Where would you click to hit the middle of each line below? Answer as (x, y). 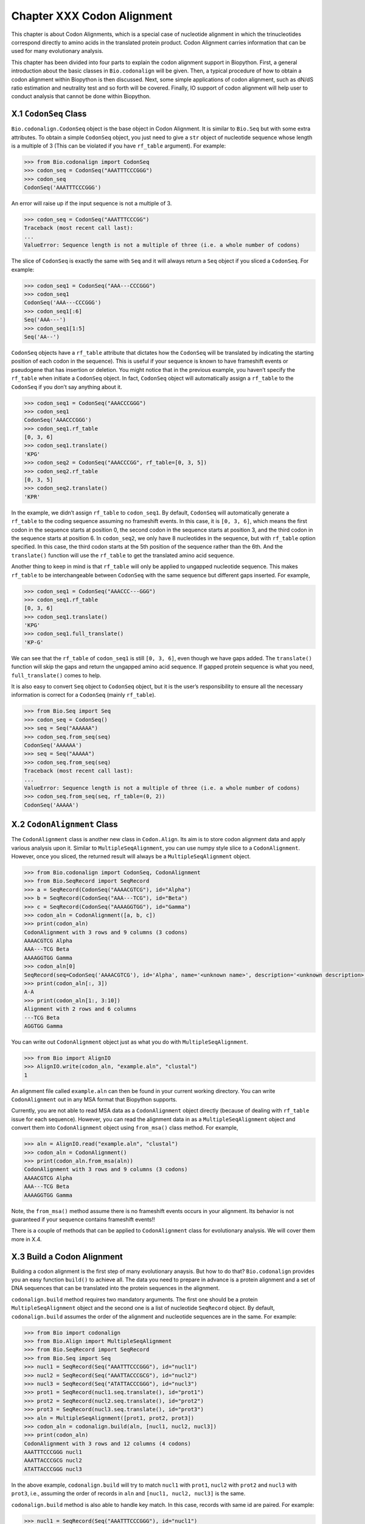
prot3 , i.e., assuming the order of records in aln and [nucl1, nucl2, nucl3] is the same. (128, 1494)
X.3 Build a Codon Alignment (67, 1257)
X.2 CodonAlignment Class (64, 824)
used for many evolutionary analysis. (57, 51)
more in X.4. (26, 1239)
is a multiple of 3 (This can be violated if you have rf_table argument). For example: (119, 146)
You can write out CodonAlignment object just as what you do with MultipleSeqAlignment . (130, 1042)
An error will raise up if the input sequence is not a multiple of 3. (92, 204)
